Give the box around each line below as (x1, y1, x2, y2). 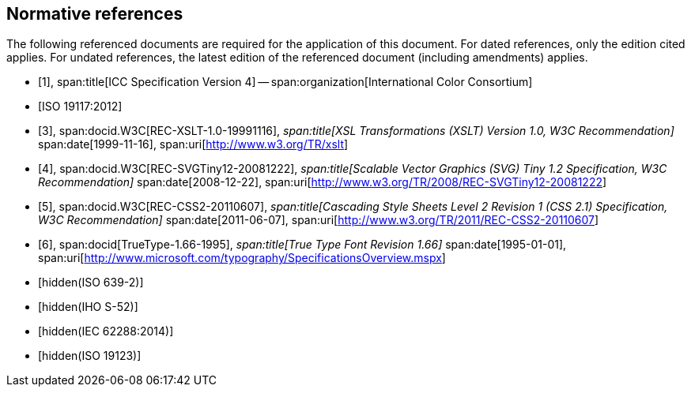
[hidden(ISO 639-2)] (38, 275, 144, 290)
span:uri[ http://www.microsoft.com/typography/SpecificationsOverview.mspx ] (38, 251, 446, 265)
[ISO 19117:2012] (38, 99, 123, 114)
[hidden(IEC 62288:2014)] (38, 324, 174, 339)
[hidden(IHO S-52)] (38, 300, 138, 314)
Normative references (6, 4, 183, 24)
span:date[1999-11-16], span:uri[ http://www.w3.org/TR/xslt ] (38, 137, 349, 152)
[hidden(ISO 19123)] (38, 349, 142, 363)
